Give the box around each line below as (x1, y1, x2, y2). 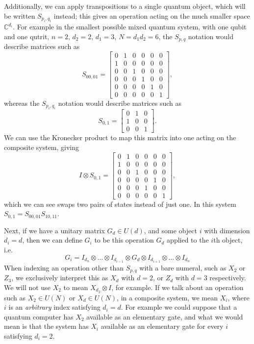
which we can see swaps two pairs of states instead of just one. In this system (4, 198, 236, 209)
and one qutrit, (4, 31, 50, 41)
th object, (213, 235, 243, 245)
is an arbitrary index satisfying (8, 302, 101, 312)
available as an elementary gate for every (101, 321, 224, 331)
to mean (63, 282, 88, 292)
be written (4, 10, 35, 21)
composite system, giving (4, 142, 79, 152)
